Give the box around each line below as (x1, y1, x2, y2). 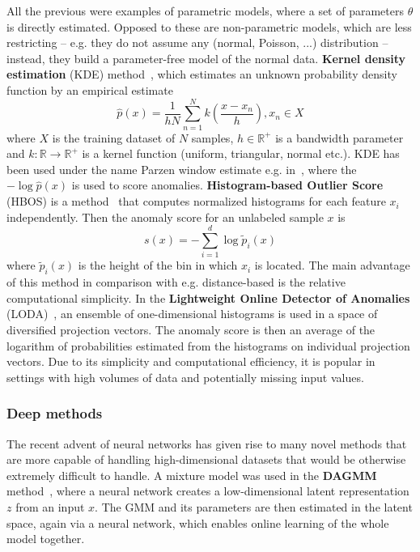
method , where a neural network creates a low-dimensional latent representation (6, 482, 409, 499)
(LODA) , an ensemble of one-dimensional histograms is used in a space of (6, 305, 378, 322)
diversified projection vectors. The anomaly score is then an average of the (6, 321, 375, 338)
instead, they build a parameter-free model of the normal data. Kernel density (6, 49, 406, 66)
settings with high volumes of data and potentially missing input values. (6, 368, 364, 385)
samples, (191, 129, 234, 146)
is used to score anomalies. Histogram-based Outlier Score (71, 176, 384, 193)
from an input (15, 498, 85, 515)
